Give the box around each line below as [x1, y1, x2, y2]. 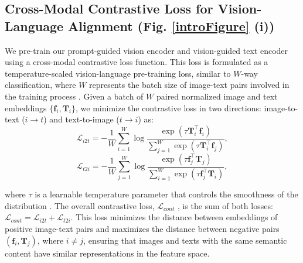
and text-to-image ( [49, 113, 120, 125]
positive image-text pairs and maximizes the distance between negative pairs [5, 223, 280, 235]
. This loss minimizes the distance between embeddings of [70, 211, 278, 223]
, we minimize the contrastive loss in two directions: [76, 101, 261, 114]
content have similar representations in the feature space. [5, 247, 210, 259]
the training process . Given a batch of [5, 90, 144, 102]
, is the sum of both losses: [177, 199, 273, 211]
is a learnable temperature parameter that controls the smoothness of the [35, 188, 298, 200]
